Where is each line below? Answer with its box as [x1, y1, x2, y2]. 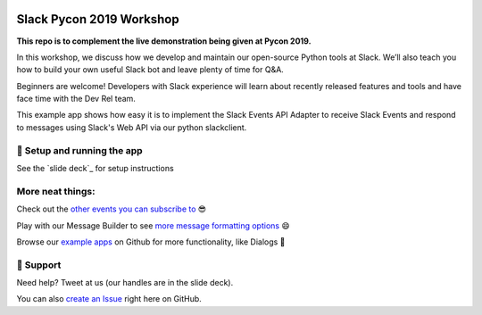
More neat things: [16, 185, 96, 197]
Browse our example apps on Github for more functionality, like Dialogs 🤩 [16, 236, 286, 247]
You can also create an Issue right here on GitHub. [16, 294, 203, 304]
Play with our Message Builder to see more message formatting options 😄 [16, 220, 290, 231]
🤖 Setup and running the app [16, 144, 143, 156]
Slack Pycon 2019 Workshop [16, 12, 179, 27]
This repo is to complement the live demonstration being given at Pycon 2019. [16, 36, 312, 46]
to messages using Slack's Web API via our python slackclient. [16, 121, 247, 133]
